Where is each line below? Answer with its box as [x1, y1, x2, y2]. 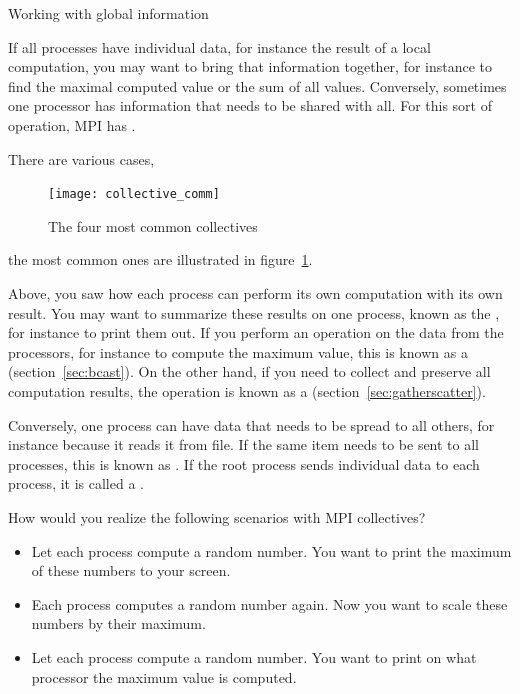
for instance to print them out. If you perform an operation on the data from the [8, 322, 504, 343]
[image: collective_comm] [48, 187, 220, 202]
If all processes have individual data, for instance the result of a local [8, 36, 431, 57]
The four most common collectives [48, 215, 258, 236]
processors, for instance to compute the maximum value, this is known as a [8, 341, 468, 362]
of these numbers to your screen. [31, 560, 231, 581]
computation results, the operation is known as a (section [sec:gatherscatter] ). [8, 380, 486, 401]
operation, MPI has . [8, 114, 136, 135]
